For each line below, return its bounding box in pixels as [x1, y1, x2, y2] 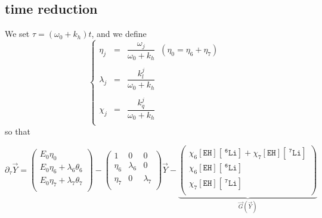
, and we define [91, 27, 147, 40]
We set [5, 27, 30, 40]
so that [5, 124, 30, 137]
